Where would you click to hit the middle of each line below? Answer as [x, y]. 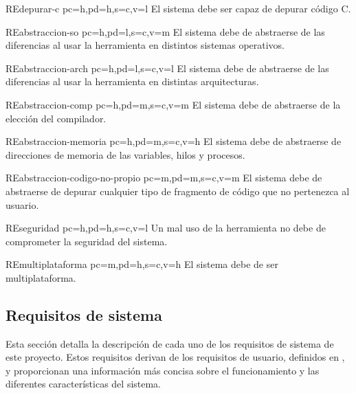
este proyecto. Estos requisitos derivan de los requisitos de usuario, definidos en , [175, 357]
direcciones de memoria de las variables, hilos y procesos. [125, 154]
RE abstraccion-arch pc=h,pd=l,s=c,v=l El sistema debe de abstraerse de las [167, 68]
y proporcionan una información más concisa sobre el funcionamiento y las [163, 370]
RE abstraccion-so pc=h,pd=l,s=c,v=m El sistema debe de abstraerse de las [165, 31]
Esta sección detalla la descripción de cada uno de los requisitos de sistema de [170, 343]
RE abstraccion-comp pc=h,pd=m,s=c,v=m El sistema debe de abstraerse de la [173, 104]
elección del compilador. [56, 118]
